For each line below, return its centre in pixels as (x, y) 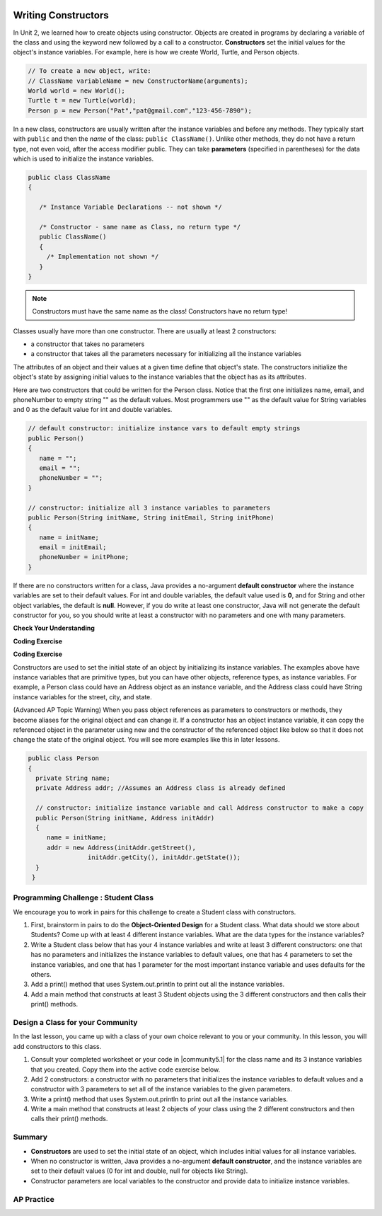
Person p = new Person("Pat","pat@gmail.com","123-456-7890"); (140, 110)
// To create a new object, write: (89, 71)
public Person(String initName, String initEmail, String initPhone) (151, 517)
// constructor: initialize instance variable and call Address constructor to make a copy (200, 808)
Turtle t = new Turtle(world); (82, 101)
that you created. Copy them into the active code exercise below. (126, 1069)
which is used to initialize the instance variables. (83, 159)
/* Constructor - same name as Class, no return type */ (140, 227)
